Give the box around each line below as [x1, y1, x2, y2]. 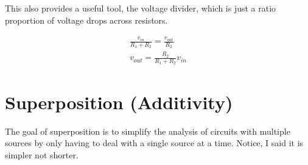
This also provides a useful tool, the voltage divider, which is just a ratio [5, 2, 276, 14]
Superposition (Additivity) [5, 89, 233, 114]
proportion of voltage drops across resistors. [5, 13, 168, 26]
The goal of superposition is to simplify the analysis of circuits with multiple [5, 124, 290, 137]
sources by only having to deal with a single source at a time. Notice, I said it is [5, 136, 304, 149]
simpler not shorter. [5, 148, 79, 161]
